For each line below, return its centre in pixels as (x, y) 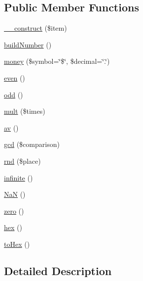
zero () (14, 211)
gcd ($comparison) (32, 144)
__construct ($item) (36, 28)
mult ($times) (25, 111)
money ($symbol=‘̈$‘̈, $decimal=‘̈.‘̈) (57, 61)
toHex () (17, 244)
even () (15, 77)
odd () (14, 94)
